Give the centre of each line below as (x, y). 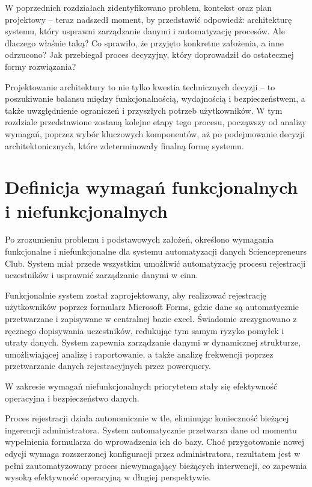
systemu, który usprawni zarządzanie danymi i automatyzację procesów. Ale (145, 31)
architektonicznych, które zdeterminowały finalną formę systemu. (124, 145)
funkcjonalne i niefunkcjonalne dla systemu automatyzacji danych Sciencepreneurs (156, 251)
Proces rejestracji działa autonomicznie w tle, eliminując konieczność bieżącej (147, 418)
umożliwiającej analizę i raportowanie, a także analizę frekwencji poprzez (139, 354)
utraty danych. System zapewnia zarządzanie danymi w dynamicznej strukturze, (153, 342)
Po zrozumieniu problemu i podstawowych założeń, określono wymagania (139, 239)
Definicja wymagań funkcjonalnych (151, 187)
